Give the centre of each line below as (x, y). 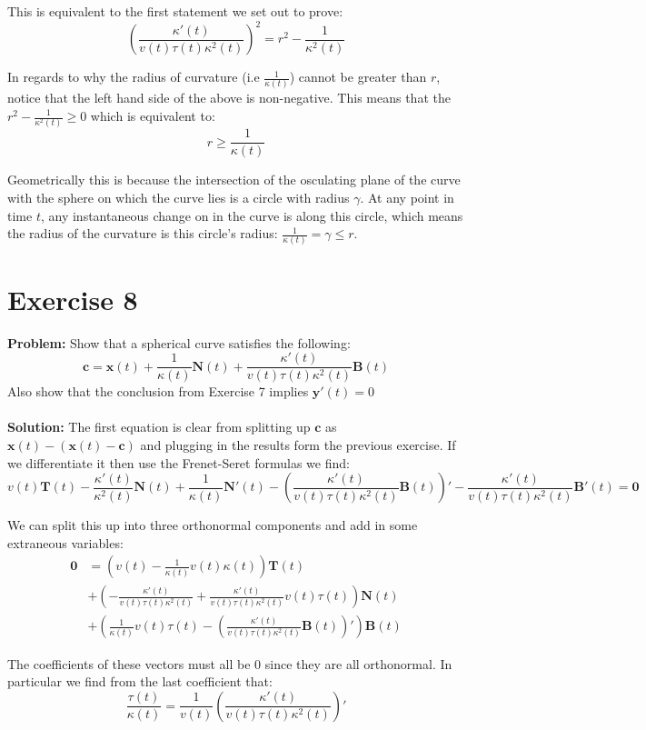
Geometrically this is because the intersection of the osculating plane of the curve (234, 180)
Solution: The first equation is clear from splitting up (159, 427)
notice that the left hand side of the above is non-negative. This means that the (229, 98)
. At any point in (407, 197)
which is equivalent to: (153, 115)
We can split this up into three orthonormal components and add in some (213, 525)
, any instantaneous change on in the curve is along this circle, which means (252, 215)
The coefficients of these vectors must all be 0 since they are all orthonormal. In (230, 663)
